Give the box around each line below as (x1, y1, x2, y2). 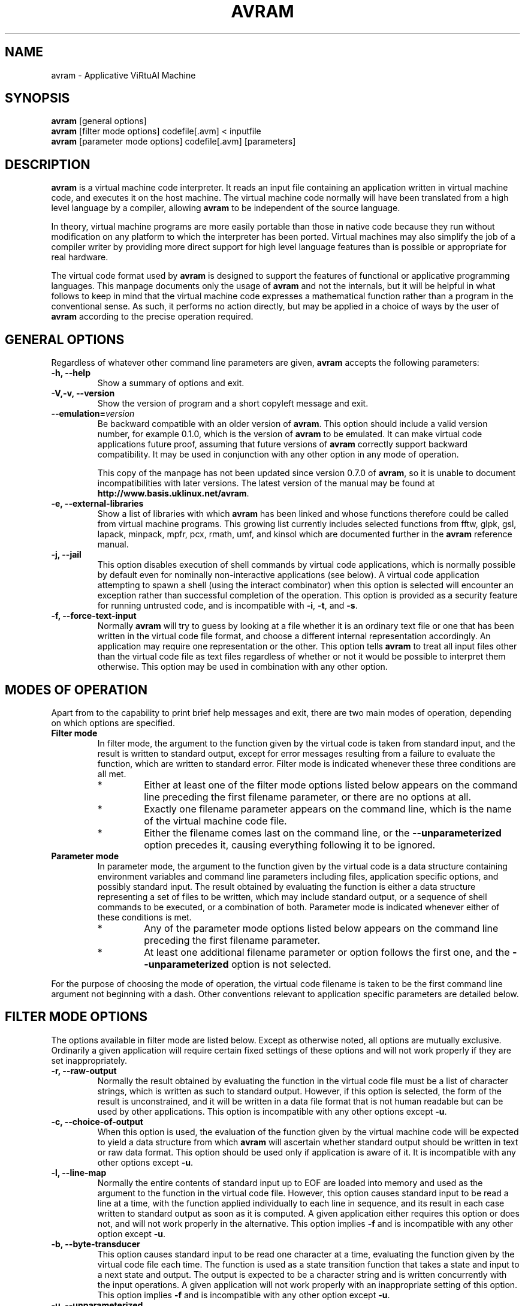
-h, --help (51, 368, 90, 378)
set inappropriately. (51, 1055, 128, 1066)
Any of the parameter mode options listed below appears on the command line (144, 922, 499, 934)
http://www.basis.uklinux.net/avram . (97, 488, 249, 499)
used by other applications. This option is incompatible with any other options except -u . (97, 1106, 447, 1117)
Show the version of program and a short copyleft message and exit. (97, 398, 369, 409)
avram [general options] (51, 116, 147, 127)
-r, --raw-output (51, 1065, 117, 1076)
